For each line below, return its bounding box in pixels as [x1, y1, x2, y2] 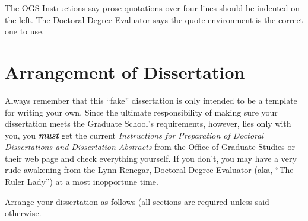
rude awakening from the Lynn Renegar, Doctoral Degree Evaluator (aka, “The [5, 164, 294, 176]
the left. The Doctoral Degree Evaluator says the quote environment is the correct [5, 13, 304, 25]
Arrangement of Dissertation [5, 59, 245, 84]
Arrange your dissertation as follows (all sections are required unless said [5, 195, 269, 207]
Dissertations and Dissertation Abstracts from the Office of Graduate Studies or [5, 140, 295, 153]
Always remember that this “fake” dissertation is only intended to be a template [5, 94, 297, 106]
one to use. [5, 25, 45, 37]
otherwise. [5, 207, 42, 219]
